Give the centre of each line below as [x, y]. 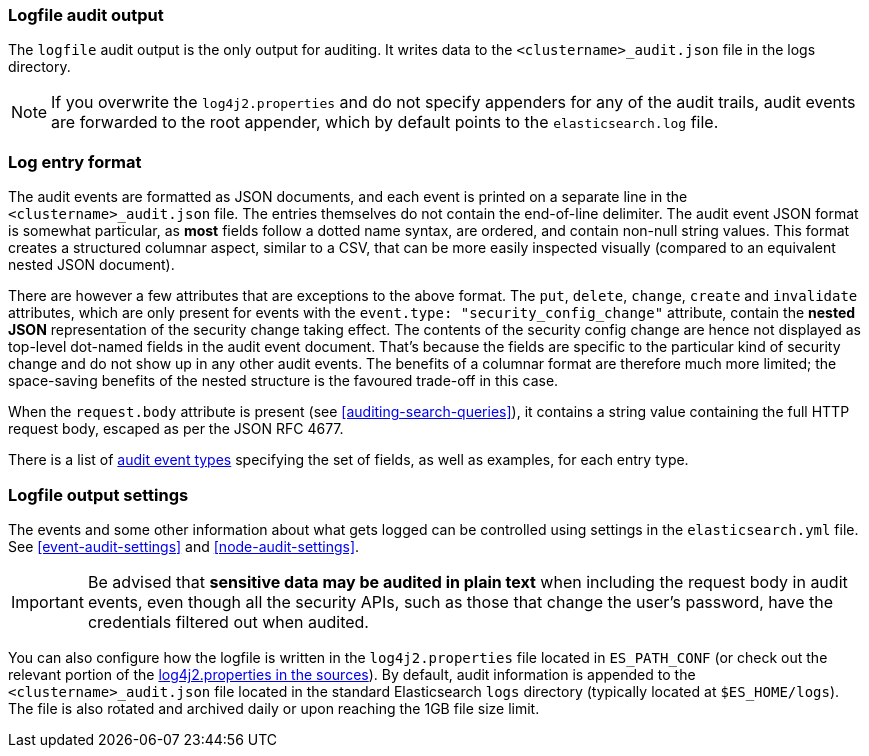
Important [47, 601]
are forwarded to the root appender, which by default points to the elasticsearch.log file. [385, 122]
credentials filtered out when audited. [228, 621]
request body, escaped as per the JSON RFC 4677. [176, 429]
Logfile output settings [98, 494]
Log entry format [75, 161]
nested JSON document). [91, 265]
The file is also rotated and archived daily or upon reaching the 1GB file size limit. [274, 708]
